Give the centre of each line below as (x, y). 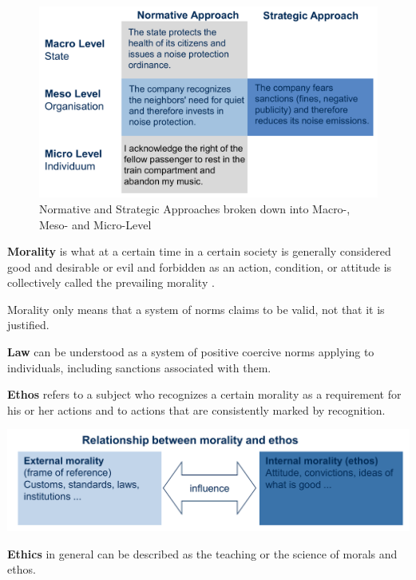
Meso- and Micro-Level (95, 224)
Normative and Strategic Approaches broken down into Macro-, (195, 208)
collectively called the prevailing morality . (111, 282)
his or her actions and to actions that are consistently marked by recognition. (196, 409)
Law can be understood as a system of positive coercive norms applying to (191, 352)
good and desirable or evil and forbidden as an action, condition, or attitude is (200, 266)
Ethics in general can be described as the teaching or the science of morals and (202, 553)
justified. (28, 325)
